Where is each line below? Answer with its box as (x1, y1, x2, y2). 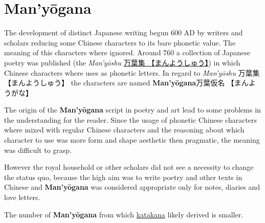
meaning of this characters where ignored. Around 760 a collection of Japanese (4, 47, 251, 58)
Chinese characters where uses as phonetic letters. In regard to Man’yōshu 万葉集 (4, 67, 260, 78)
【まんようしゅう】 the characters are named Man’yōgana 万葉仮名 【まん (4, 77, 249, 88)
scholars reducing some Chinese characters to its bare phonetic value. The (4, 37, 236, 48)
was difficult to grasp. (4, 144, 72, 155)
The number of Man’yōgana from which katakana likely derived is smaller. (4, 209, 244, 219)
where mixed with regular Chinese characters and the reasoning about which (4, 124, 245, 135)
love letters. (4, 192, 40, 203)
